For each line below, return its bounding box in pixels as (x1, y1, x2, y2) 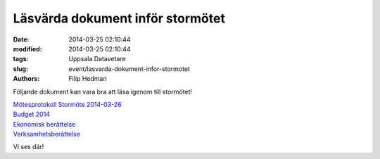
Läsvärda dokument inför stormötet (13, 11, 225, 26)
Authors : (13, 75, 40, 83)
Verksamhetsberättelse (13, 130, 81, 139)
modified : (13, 44, 42, 53)
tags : (13, 55, 29, 63)
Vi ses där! (13, 143, 44, 151)
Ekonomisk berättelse (13, 120, 76, 128)
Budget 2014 (13, 110, 51, 119)
